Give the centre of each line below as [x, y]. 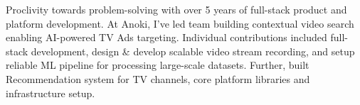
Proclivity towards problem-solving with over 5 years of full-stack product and [176, 9]
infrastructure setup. [51, 93]
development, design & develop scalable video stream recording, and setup [193, 51]
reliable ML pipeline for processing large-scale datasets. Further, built [158, 65]
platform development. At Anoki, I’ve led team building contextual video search [180, 23]
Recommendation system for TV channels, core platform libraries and [158, 78]
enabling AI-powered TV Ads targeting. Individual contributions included [166, 37]
